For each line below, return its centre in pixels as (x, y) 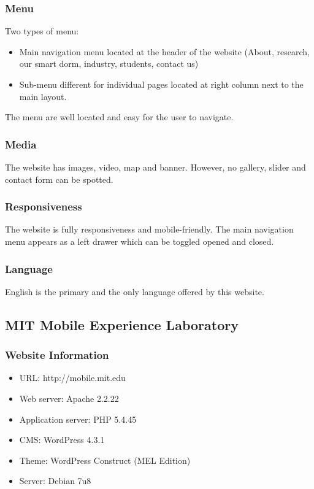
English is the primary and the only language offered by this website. (135, 291)
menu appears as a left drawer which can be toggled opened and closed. (140, 241)
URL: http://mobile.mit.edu (72, 378)
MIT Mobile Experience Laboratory (122, 324)
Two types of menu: (42, 31)
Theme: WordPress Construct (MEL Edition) (105, 460)
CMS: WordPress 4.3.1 (62, 440)
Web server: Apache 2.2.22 (69, 398)
